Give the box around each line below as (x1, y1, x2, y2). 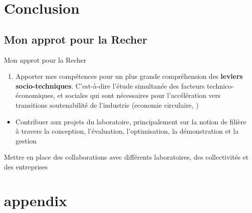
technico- (207, 80, 234, 91)
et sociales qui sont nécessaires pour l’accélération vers (57, 90, 221, 100)
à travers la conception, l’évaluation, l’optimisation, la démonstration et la (15, 126, 239, 136)
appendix (4, 190, 67, 210)
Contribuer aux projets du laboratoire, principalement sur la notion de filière (15, 116, 247, 126)
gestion (15, 135, 37, 145)
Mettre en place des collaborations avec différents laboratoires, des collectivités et (4, 152, 249, 162)
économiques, (15, 90, 55, 100)
